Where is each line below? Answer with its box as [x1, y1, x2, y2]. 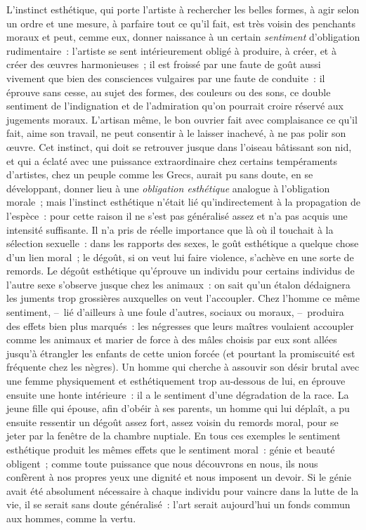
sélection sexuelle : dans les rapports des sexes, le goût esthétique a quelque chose [6, 236, 359, 251]
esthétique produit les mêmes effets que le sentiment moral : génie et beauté [6, 442, 335, 456]
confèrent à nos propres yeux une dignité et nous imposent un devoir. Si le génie [6, 470, 351, 484]
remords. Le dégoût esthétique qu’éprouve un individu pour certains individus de [6, 263, 355, 278]
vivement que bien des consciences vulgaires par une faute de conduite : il [6, 70, 325, 85]
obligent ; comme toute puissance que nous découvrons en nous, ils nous [6, 456, 318, 470]
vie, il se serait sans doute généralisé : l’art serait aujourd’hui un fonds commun [6, 497, 351, 512]
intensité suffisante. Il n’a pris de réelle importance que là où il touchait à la [6, 222, 334, 237]
